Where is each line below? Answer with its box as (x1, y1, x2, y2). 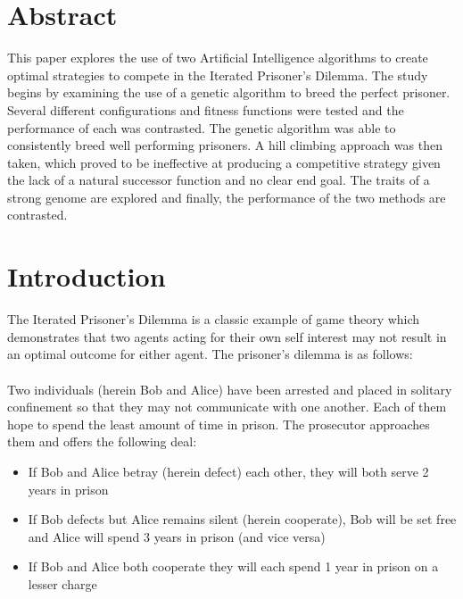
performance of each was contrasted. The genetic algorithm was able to (7, 118, 396, 137)
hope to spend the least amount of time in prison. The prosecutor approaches (7, 414, 430, 433)
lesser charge (28, 574, 97, 593)
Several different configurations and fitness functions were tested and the (7, 100, 404, 119)
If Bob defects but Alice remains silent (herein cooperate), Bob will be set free (28, 510, 457, 528)
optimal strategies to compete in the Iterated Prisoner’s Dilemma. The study (7, 65, 428, 84)
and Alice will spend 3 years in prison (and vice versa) (28, 527, 326, 545)
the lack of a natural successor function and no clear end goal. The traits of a (7, 171, 430, 189)
